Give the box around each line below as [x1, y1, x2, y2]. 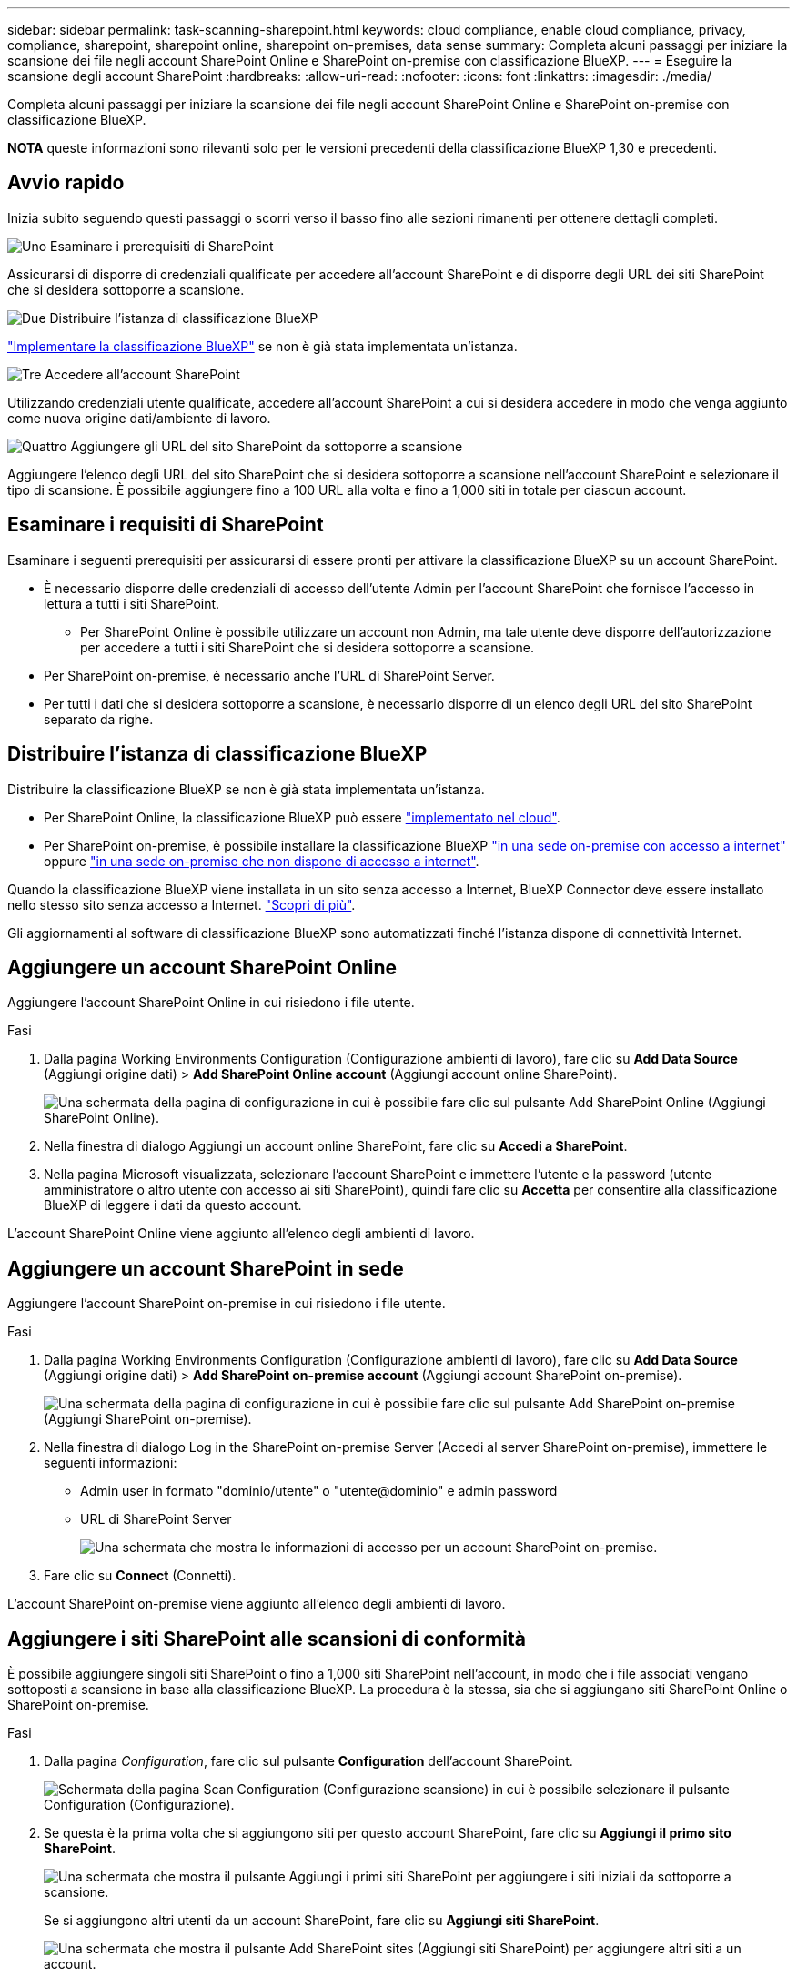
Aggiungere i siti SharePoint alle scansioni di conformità [7, 1627, 526, 1650]
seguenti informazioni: [44, 1455, 177, 1471]
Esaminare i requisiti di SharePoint [7, 513, 324, 537]
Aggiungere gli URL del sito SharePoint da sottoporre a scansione [70, 438, 463, 454]
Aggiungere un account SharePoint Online [7, 955, 398, 979]
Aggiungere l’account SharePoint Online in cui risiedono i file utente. [7, 994, 415, 1011]
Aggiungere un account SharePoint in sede [7, 1256, 404, 1280]
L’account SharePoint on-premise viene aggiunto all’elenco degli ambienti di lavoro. [7, 1596, 506, 1612]
